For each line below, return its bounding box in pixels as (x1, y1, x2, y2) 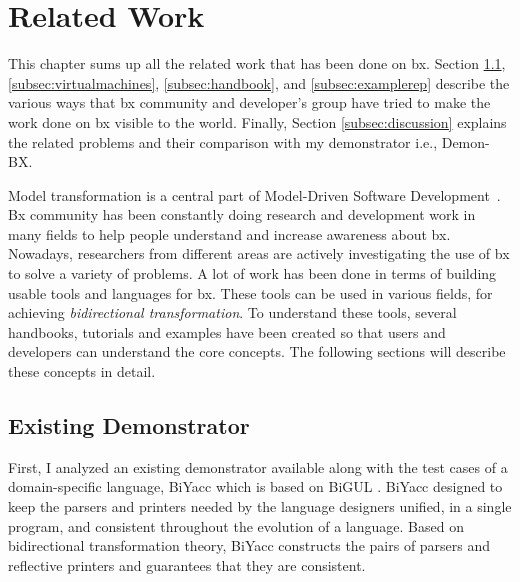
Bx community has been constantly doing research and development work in (8, 204, 476, 225)
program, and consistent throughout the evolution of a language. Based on (8, 515, 464, 536)
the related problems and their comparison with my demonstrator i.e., (8, 131, 438, 152)
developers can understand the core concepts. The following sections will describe (8, 341, 506, 362)
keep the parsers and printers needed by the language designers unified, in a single (8, 496, 512, 517)
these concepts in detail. (8, 361, 156, 382)
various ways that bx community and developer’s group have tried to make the (8, 92, 491, 113)
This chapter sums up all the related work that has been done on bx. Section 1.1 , (8, 53, 506, 74)
